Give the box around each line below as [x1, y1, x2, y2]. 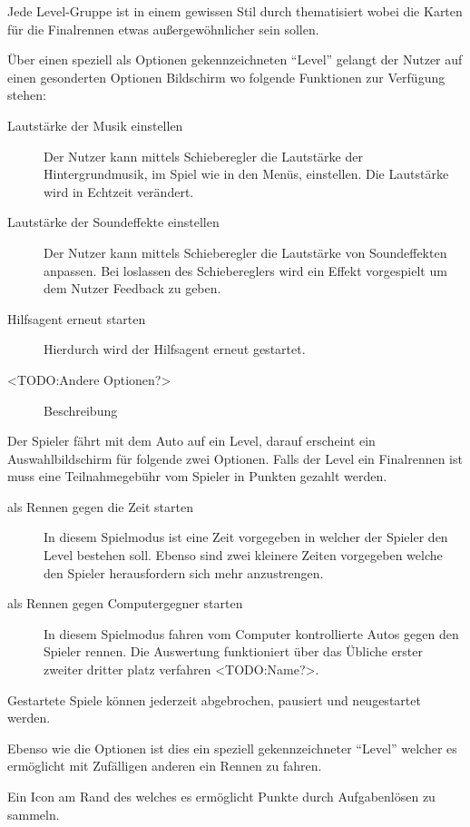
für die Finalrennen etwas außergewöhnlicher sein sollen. [7, 19, 319, 38]
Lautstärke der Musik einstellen [7, 115, 183, 134]
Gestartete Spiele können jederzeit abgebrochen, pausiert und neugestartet [7, 690, 421, 709]
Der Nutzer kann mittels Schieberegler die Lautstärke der [44, 146, 363, 165]
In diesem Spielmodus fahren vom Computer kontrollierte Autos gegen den [44, 624, 459, 643]
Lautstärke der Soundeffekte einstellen [7, 212, 220, 231]
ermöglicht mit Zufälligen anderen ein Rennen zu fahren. [7, 756, 322, 775]
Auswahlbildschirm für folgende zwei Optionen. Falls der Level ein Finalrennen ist [7, 448, 463, 468]
